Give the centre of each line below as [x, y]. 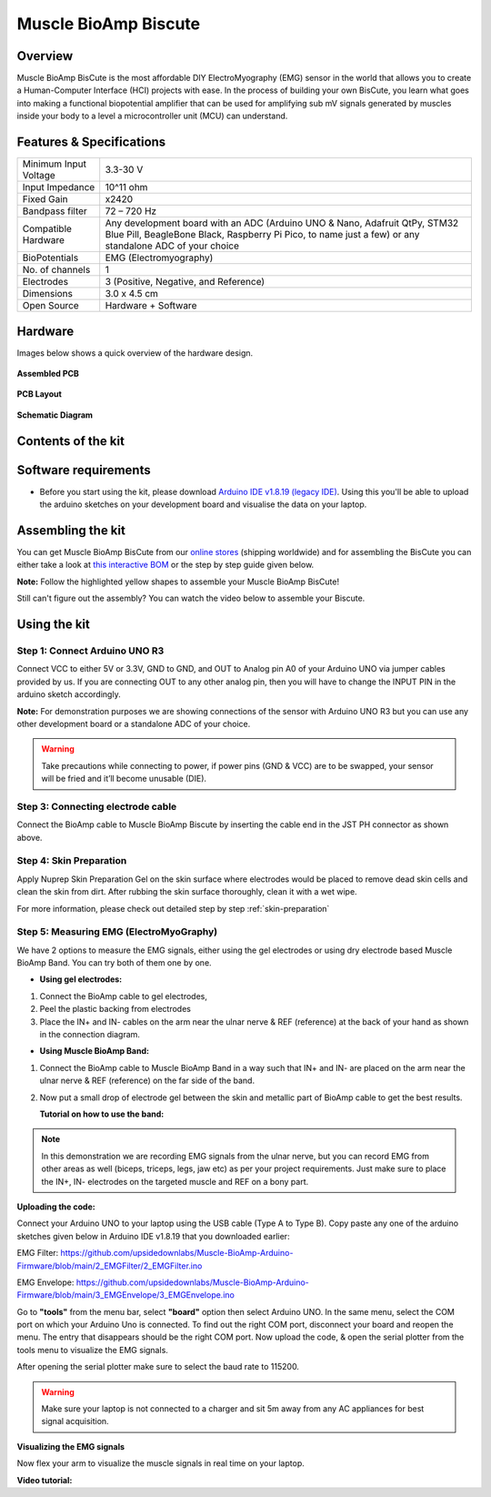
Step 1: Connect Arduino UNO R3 [90, 651]
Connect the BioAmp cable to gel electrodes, [124, 996]
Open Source [50, 306]
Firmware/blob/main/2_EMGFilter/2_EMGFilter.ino [110, 1266]
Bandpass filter [55, 211]
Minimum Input [54, 164]
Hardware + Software [151, 306]
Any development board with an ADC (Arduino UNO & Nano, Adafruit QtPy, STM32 [282, 223]
